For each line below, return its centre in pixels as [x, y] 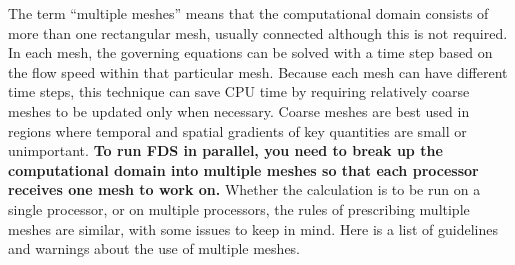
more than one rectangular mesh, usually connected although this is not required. [258, 32]
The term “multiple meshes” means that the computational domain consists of [248, 13]
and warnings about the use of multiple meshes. [154, 248]
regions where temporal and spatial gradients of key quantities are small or [237, 130]
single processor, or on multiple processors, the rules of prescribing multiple [239, 208]
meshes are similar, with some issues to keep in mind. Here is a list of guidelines [253, 228]
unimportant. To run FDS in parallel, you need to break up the [225, 150]
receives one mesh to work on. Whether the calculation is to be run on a [244, 189]
